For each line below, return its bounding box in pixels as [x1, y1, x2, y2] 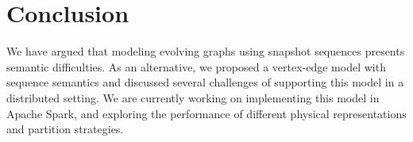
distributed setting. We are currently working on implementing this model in [6, 89, 380, 106]
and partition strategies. [6, 121, 124, 137]
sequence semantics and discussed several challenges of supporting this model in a [6, 74, 404, 90]
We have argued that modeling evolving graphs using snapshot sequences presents [6, 43, 405, 59]
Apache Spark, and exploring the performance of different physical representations [6, 105, 407, 121]
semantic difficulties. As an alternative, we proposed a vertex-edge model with [6, 58, 386, 75]
